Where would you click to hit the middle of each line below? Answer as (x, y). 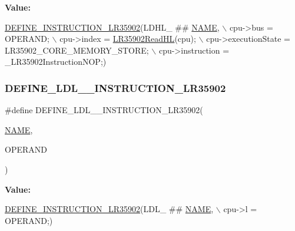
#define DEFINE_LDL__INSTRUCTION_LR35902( (104, 110)
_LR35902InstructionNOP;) (56, 62)
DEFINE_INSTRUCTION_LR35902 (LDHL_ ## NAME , (112, 27)
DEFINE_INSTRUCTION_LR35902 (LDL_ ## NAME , (109, 209)
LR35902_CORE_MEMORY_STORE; (77, 50)
